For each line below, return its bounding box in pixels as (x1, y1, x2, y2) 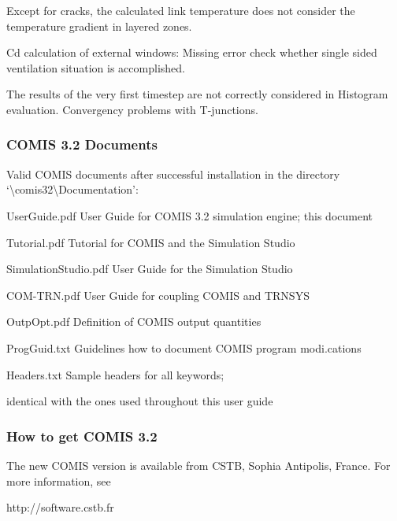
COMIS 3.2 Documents (6, 135, 158, 154)
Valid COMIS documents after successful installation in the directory (6, 165, 340, 182)
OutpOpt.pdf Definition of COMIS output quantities (6, 313, 262, 330)
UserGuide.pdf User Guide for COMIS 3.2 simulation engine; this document (6, 207, 373, 224)
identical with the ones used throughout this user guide (6, 393, 273, 409)
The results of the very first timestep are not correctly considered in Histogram (6, 86, 388, 102)
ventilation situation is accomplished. (6, 59, 185, 76)
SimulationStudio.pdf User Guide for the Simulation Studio (6, 260, 293, 277)
